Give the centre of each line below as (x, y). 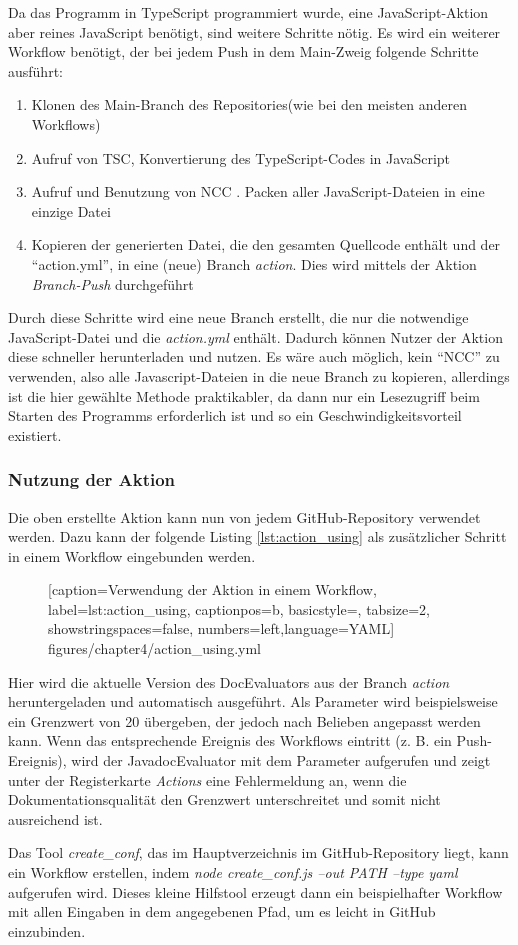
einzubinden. (47, 930)
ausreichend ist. (55, 818)
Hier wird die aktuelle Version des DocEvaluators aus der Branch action (229, 681)
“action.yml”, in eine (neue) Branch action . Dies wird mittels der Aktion (254, 263)
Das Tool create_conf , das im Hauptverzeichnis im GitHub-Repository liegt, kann (258, 852)
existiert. (35, 434)
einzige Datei (71, 210)
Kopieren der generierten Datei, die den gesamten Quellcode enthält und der (266, 244)
